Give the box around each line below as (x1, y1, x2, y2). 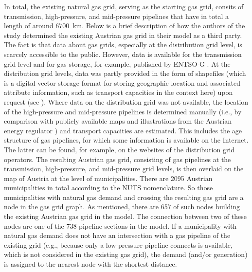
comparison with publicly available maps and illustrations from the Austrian (4, 116, 232, 126)
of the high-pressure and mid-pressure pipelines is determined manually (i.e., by (4, 106, 242, 116)
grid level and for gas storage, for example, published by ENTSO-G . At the (4, 58, 231, 69)
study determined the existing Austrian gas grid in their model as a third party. (4, 30, 242, 40)
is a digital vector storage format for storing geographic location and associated (4, 77, 240, 88)
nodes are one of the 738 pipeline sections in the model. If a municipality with (4, 220, 237, 231)
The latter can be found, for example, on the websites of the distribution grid (4, 144, 235, 154)
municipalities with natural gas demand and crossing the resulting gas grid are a (4, 192, 244, 202)
